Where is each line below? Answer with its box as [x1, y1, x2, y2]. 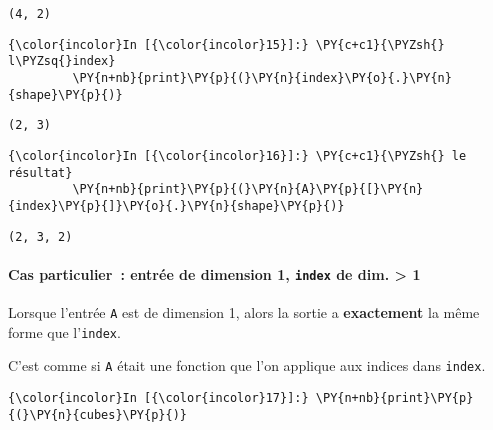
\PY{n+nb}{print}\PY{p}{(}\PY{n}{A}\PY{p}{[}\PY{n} [72, 182, 424, 197]
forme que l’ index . [8, 321, 121, 342]
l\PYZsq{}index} [8, 54, 116, 69]
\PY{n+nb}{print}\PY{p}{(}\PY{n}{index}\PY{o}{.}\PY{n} [72, 70, 452, 85]
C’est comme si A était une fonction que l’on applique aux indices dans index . [8, 355, 486, 376]
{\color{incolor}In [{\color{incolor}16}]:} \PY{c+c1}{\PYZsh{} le [8, 148, 467, 163]
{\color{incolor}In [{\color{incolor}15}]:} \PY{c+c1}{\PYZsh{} [8, 37, 445, 52]
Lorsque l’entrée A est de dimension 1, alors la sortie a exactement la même [8, 302, 480, 323]
